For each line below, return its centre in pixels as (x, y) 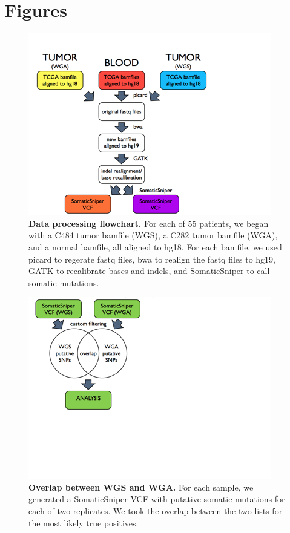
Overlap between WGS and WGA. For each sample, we (141, 487)
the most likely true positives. (84, 522)
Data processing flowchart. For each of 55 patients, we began (149, 223)
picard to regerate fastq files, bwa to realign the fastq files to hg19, (152, 259)
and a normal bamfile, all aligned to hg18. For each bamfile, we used (155, 247)
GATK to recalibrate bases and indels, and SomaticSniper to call (149, 271)
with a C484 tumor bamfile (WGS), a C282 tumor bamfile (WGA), (153, 235)
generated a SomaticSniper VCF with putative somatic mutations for (157, 499)
